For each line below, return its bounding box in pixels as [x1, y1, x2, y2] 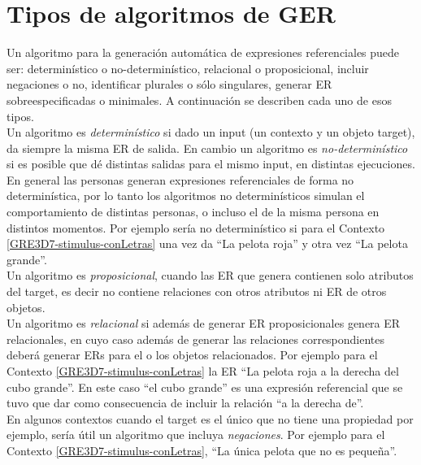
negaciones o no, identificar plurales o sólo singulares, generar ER [7, 76, 332, 93]
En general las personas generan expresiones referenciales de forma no [7, 171, 354, 188]
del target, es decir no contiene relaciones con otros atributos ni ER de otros [7, 283, 387, 300]
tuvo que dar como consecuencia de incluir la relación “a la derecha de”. [7, 394, 364, 411]
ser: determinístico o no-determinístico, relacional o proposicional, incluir [7, 59, 369, 76]
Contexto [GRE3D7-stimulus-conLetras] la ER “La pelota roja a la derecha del [7, 363, 399, 379]
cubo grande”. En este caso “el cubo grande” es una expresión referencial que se [7, 378, 403, 395]
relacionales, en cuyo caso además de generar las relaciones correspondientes [7, 330, 385, 347]
